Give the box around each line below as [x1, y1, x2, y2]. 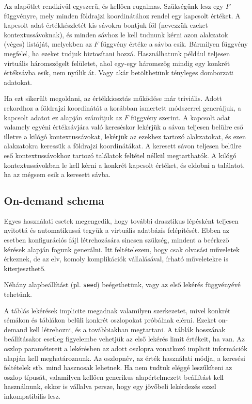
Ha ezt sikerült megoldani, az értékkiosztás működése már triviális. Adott [4, 93, 222, 103]
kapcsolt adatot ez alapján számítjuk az [4, 112, 122, 122]
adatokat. [4, 77, 32, 87]
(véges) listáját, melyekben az [4, 39, 92, 49]
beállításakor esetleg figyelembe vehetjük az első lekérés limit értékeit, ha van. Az [4, 334, 245, 344]
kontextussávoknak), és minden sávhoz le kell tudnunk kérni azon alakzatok [4, 29, 228, 39]
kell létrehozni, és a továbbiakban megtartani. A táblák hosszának [29, 324, 225, 334]
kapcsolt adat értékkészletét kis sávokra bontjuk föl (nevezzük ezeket [4, 20, 208, 30]
